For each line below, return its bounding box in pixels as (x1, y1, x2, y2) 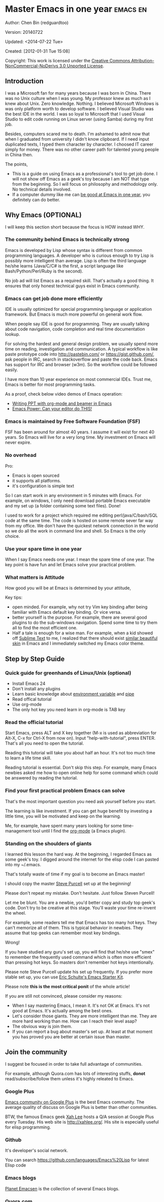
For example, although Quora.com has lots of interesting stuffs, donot (5, 1070, 145, 1077)
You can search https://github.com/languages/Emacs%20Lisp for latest (5, 1157, 149, 1163)
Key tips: (5, 595, 23, 601)
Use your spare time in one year (5, 545, 82, 552)
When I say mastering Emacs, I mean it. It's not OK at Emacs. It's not (12, 1002, 150, 1008)
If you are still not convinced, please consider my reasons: (5, 993, 123, 999)
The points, (5, 161, 28, 167)
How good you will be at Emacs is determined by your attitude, (5, 585, 131, 591)
